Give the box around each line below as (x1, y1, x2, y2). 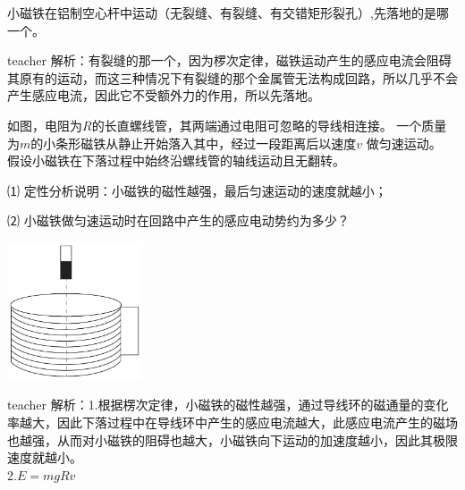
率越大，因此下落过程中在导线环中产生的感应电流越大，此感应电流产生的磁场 (7, 413, 458, 432)
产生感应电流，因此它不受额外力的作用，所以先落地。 (7, 86, 320, 105)
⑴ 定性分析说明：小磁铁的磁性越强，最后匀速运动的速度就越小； (7, 181, 387, 199)
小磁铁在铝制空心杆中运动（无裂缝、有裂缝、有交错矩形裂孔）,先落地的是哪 (7, 4, 449, 21)
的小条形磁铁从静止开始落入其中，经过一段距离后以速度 (30, 133, 357, 152)
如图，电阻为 (7, 115, 82, 134)
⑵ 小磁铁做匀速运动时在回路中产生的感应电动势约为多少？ (7, 211, 350, 230)
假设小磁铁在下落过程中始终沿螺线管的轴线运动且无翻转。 (7, 151, 345, 170)
